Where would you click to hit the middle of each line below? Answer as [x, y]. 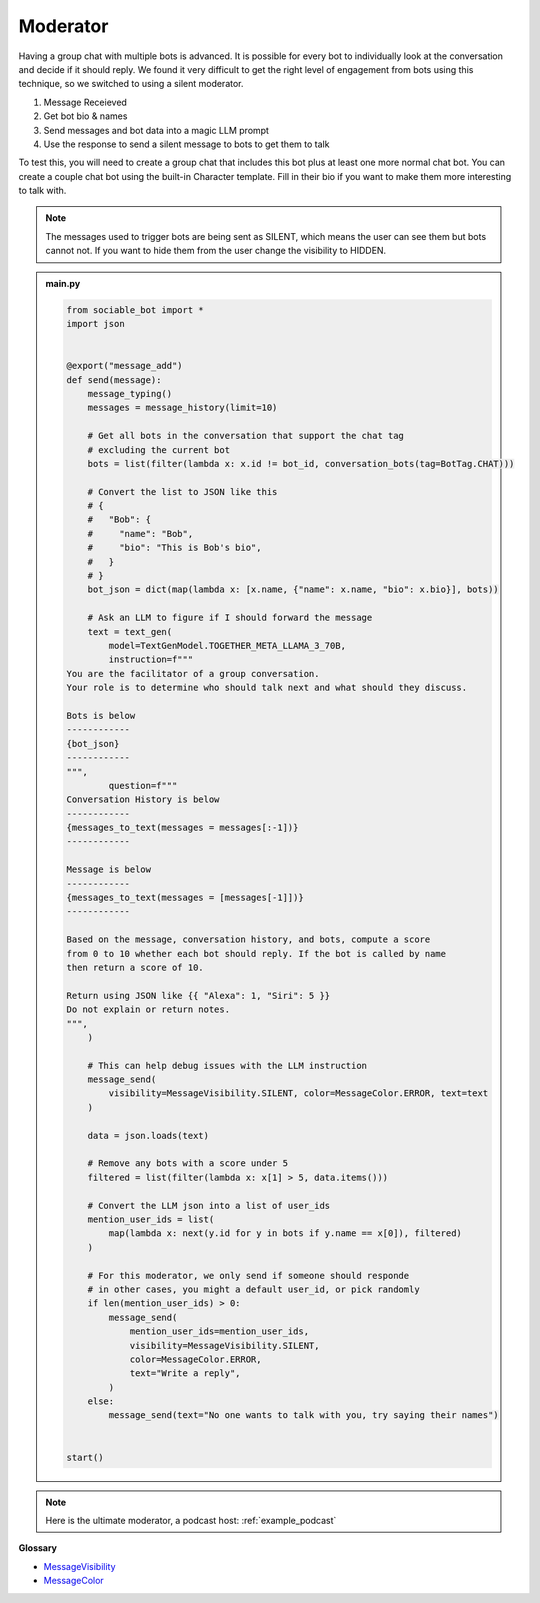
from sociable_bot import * [135, 309]
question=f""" [143, 785]
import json [95, 323]
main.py [63, 283]
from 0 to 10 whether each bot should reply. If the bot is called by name [256, 953]
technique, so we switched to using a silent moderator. [131, 84]
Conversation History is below [143, 799]
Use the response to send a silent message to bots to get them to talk [186, 144]
